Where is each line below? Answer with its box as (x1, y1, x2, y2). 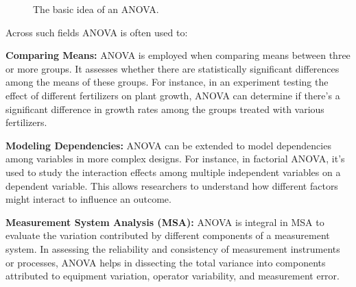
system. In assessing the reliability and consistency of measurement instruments (5, 241, 340, 255)
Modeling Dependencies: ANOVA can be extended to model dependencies (5, 138, 331, 152)
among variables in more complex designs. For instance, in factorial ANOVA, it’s (5, 151, 345, 166)
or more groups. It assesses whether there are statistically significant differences (5, 61, 340, 75)
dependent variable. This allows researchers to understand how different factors (5, 178, 338, 192)
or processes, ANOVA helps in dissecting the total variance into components (5, 255, 326, 269)
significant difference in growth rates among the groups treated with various (5, 101, 324, 116)
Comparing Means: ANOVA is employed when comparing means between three (5, 48, 351, 62)
